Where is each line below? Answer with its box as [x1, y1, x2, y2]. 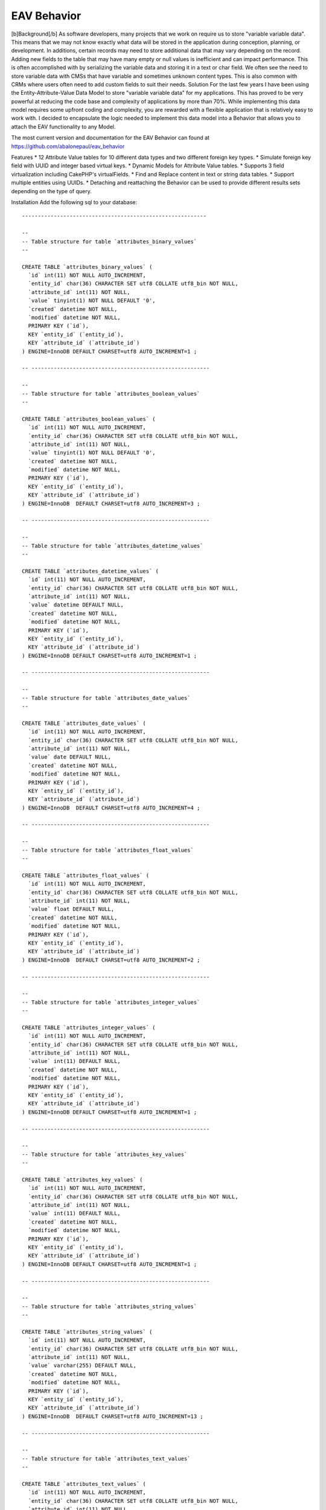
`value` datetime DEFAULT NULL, [28, 602, 124, 608]
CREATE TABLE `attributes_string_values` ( [22, 1328, 153, 1335]
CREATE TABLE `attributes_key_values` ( [22, 1176, 143, 1183]
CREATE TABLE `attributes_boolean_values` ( [22, 416, 156, 422]
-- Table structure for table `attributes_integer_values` [22, 998, 200, 1006]
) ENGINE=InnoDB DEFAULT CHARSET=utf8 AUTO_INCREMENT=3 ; [22, 500, 200, 507]
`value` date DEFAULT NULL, [28, 754, 112, 760]
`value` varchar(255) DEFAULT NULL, [28, 1362, 137, 1369]
